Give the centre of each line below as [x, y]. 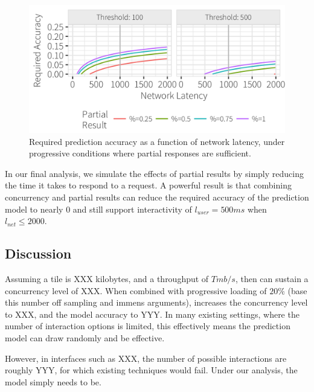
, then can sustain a [272, 278]
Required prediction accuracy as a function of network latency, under [157, 141]
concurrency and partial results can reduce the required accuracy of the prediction [157, 197]
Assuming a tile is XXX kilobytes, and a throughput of [107, 278]
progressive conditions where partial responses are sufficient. [140, 153]
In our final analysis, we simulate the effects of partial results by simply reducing [154, 173]
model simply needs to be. [53, 381]
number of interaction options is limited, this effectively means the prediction [148, 326]
